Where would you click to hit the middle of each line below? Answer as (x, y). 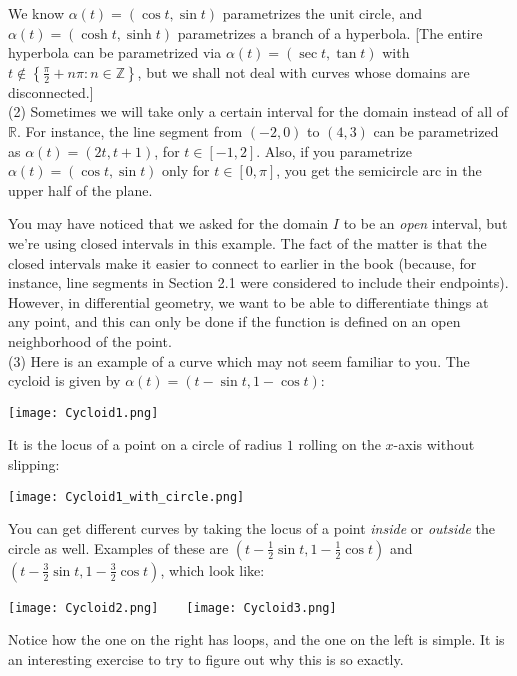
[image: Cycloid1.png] (83, 412)
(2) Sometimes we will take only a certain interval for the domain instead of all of (258, 111)
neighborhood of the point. (90, 340)
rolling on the (339, 444)
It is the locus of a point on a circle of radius (145, 444)
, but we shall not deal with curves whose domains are (303, 71)
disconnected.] (51, 91)
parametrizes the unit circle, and (322, 13)
